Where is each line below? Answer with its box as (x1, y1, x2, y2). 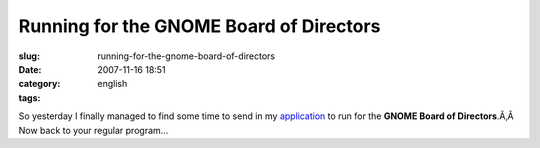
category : (18, 78, 61, 90)
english (97, 78, 128, 90)
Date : (18, 63, 42, 75)
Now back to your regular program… (18, 124, 169, 136)
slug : (18, 50, 40, 62)
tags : (18, 91, 41, 104)
